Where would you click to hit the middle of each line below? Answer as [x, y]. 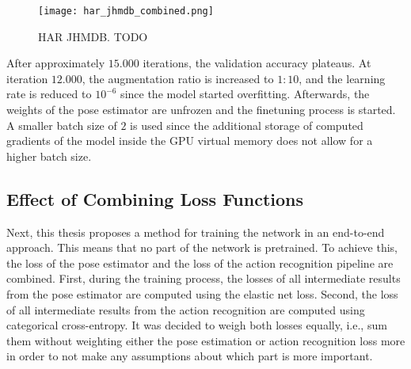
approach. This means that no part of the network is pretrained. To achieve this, [202, 247]
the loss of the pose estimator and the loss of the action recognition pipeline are [200, 262]
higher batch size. [49, 156]
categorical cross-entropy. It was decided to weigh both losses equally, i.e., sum [197, 325]
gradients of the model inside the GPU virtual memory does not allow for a [190, 141]
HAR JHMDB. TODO [93, 36]
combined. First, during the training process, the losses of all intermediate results [204, 278]
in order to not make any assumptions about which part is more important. [190, 356]
